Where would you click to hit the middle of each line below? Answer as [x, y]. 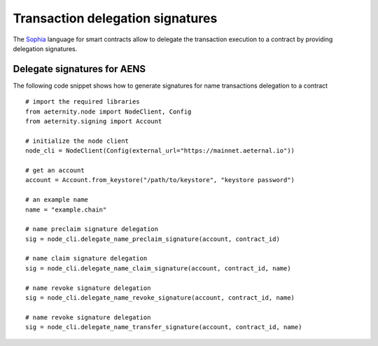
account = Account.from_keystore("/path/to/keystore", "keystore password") [160, 180]
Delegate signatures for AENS [79, 69]
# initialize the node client [77, 141]
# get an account [55, 170]
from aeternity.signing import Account [94, 122]
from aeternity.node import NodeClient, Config [108, 111]
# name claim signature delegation [86, 258]
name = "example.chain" [66, 209]
